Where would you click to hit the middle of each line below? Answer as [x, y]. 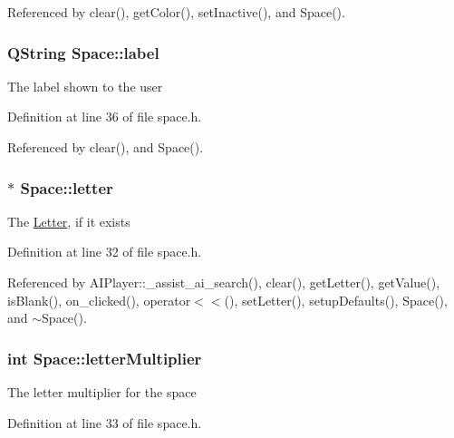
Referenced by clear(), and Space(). [106, 147]
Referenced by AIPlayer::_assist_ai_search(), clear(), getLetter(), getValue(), [224, 282]
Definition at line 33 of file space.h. [105, 422]
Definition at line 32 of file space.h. [105, 252]
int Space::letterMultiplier [105, 358]
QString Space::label [83, 52]
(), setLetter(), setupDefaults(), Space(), [336, 300]
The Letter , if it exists [69, 221]
